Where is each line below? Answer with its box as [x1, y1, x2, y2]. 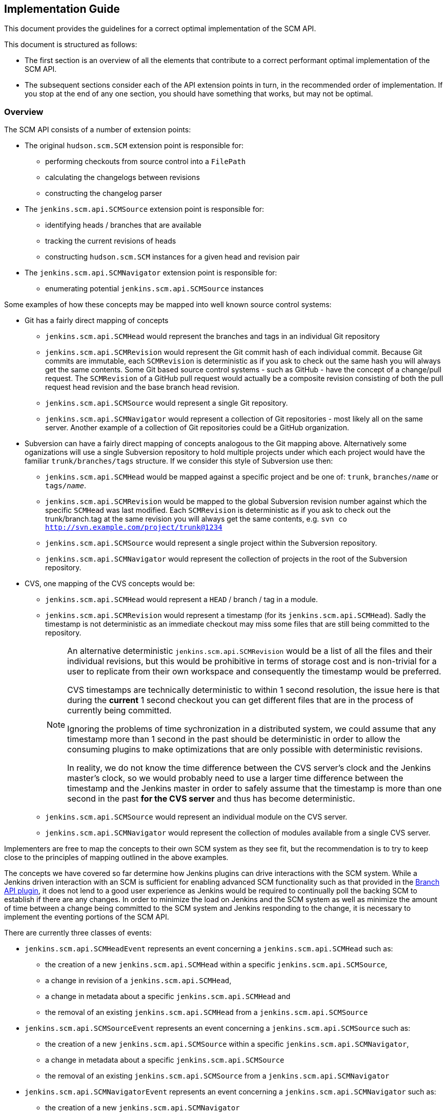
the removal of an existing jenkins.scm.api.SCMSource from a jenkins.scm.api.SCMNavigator [45, 1071, 390, 1081]
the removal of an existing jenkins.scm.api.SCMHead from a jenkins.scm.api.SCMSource [45, 1008, 368, 1017]
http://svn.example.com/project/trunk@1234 [45, 523, 222, 532]
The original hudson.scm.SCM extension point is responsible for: [25, 141, 244, 150]
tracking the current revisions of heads [45, 236, 176, 246]
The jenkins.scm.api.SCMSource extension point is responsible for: [25, 205, 265, 214]
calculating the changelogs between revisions [45, 173, 200, 182]
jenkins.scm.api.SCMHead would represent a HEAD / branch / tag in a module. [45, 595, 318, 604]
